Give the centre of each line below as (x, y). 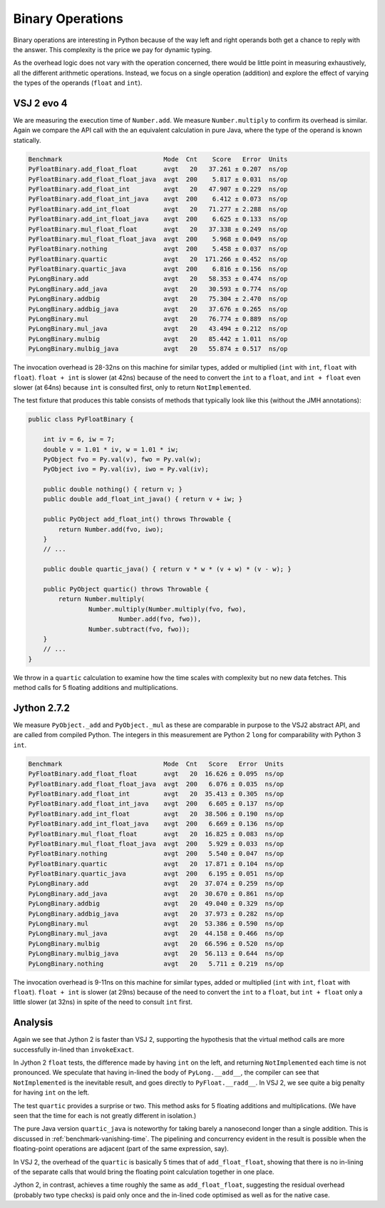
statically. (27, 140)
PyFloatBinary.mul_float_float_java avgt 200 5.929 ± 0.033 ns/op (156, 843)
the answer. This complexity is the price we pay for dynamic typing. (113, 49)
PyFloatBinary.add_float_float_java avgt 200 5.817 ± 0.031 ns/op (158, 179)
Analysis (33, 1023)
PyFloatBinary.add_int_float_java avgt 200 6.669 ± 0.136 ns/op (156, 824)
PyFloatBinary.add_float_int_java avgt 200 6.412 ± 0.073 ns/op (158, 199)
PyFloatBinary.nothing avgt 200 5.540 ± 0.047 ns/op (156, 854)
